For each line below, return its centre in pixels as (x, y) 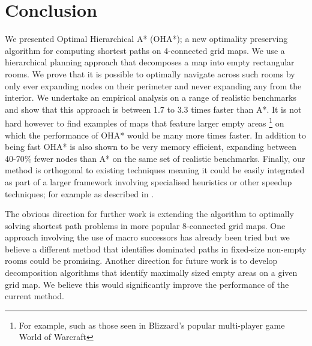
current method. (34, 296)
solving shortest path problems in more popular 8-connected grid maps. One (145, 225)
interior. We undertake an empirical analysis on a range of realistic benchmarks (151, 97)
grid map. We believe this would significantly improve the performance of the (147, 284)
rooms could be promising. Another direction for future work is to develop (141, 261)
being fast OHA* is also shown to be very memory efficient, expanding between (151, 147)
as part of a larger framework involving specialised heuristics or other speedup (148, 181)
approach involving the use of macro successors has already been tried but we (147, 237)
